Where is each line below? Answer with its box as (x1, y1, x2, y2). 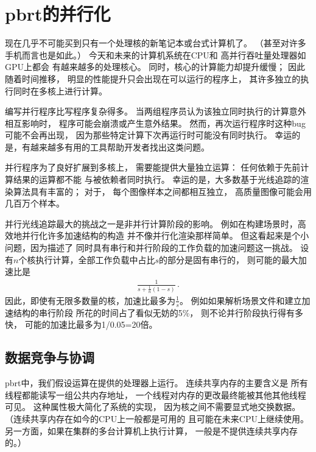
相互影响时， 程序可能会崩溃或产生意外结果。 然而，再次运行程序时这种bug (5, 116, 306, 129)
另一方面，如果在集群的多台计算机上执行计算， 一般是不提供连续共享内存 (5, 424, 298, 437)
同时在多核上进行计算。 (13, 84, 107, 97)
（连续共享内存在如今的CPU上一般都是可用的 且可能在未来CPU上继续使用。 (5, 412, 309, 425)
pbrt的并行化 (5, 1, 111, 26)
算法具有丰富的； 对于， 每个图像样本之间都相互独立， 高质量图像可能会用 (13, 185, 312, 197)
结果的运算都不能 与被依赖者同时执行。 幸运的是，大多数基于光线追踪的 (13, 173, 301, 186)
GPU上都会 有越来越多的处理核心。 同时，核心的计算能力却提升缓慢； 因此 (5, 60, 306, 73)
